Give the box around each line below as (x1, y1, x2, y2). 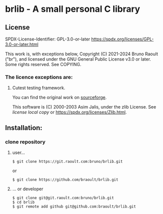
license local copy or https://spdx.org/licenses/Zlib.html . (12, 109, 127, 115)
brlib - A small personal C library (5, 3, 140, 15)
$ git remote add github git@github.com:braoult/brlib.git (12, 204, 136, 209)
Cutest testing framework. (12, 85, 65, 91)
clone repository (5, 138, 46, 145)
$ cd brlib (12, 200, 35, 205)
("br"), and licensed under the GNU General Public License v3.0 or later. (5, 56, 151, 62)
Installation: (5, 123, 43, 132)
